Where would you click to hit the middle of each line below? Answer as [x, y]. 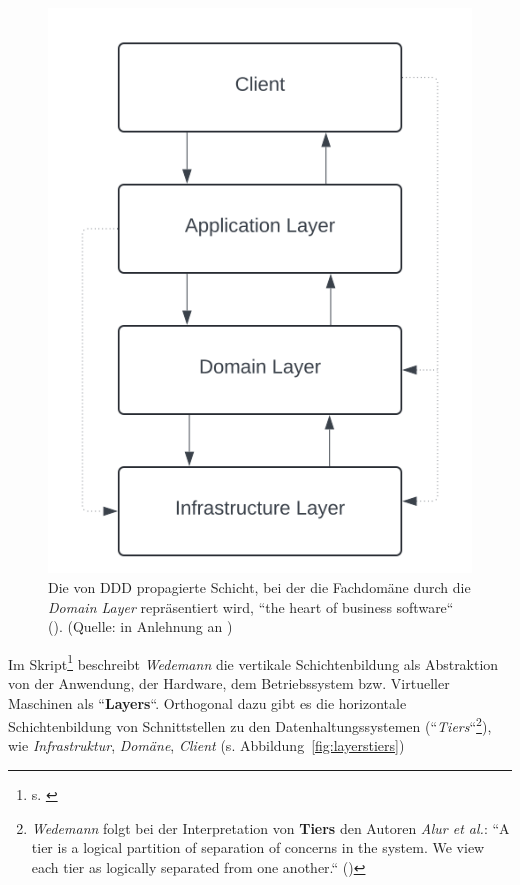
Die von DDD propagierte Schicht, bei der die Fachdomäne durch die [259, 586]
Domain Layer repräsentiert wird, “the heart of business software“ [251, 606]
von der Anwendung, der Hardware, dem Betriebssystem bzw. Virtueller [229, 682]
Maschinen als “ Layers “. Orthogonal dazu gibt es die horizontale [207, 702]
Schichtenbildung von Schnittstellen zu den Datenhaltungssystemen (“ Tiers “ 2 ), [250, 724]
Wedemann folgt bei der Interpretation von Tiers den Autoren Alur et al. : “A [270, 827]
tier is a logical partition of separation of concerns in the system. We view [258, 847]
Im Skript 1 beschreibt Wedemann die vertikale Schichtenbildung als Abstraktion [253, 662]
